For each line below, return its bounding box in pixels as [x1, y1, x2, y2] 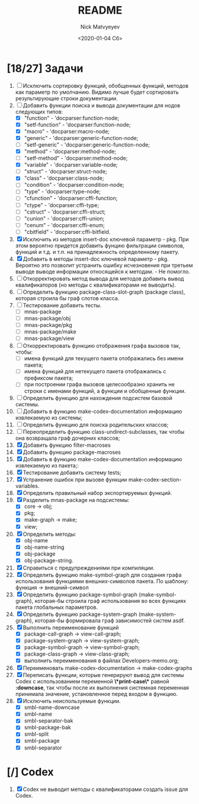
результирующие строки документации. [15, 94, 118, 101]
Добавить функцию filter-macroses [23, 441, 111, 449]
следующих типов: [15, 108, 63, 115]
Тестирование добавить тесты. [23, 301, 102, 309]
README [78, 4, 123, 17]
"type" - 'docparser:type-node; [24, 188, 101, 195]
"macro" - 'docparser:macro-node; [24, 128, 110, 135]
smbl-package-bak [24, 724, 72, 731]
